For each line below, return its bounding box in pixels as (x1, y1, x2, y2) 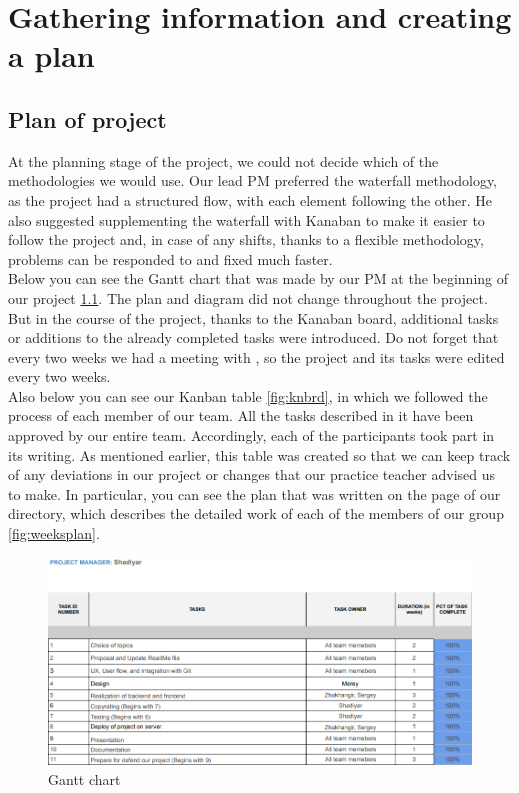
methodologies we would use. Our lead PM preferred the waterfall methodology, (8, 170, 498, 191)
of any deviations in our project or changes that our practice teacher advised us (8, 464, 496, 485)
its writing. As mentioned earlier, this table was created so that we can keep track (8, 444, 511, 465)
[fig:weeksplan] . (8, 523, 100, 544)
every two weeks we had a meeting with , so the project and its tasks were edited (8, 346, 505, 367)
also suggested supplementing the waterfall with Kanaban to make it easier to (8, 209, 485, 230)
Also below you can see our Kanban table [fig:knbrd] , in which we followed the (8, 385, 488, 406)
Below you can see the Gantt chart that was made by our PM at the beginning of (8, 268, 509, 289)
